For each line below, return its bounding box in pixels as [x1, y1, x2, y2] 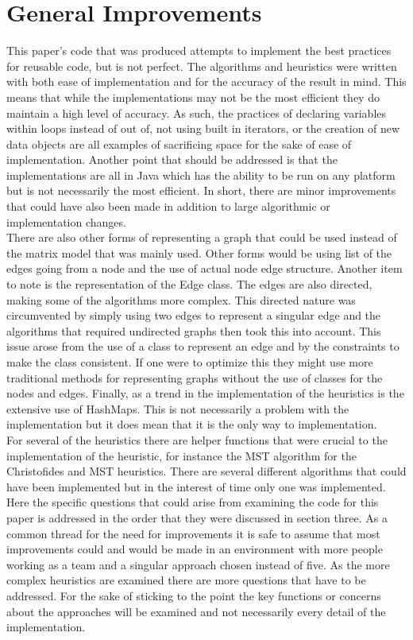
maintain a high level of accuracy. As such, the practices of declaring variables [6, 104, 387, 121]
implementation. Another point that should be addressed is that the [6, 151, 338, 168]
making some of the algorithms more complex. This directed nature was [6, 291, 356, 308]
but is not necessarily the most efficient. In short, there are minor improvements [6, 182, 396, 199]
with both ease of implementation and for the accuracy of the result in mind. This [6, 73, 407, 90]
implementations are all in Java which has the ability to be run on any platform [6, 166, 396, 183]
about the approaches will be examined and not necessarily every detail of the [6, 603, 386, 619]
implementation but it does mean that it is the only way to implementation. [6, 416, 377, 432]
